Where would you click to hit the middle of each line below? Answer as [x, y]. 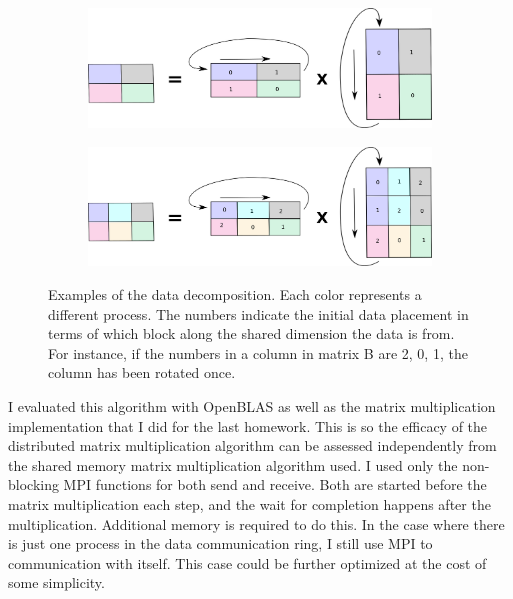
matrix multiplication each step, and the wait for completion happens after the [249, 503]
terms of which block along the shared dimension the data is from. [251, 333]
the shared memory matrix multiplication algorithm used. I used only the [233, 464]
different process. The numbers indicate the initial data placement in [258, 313]
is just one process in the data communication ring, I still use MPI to [220, 543]
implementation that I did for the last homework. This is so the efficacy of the [248, 425]
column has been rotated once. [142, 372]
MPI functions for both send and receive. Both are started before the [275, 484]
